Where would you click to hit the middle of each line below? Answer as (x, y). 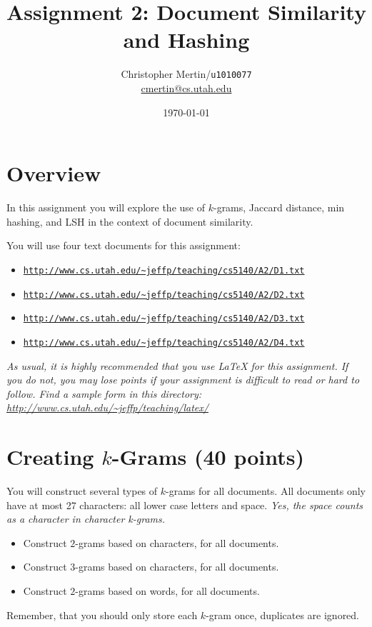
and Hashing (186, 40)
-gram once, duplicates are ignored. (283, 615)
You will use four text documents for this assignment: (124, 245)
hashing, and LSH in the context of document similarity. (130, 221)
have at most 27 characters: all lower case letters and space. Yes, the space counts (185, 505)
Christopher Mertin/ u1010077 (186, 74)
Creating (50, 457)
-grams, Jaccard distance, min (279, 207)
